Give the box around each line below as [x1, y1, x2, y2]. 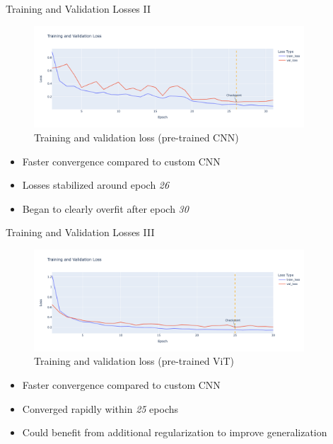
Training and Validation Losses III [6, 225, 155, 240]
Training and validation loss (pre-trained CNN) [34, 130, 239, 145]
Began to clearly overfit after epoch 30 [22, 201, 189, 216]
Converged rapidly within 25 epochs [22, 401, 179, 416]
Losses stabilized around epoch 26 [22, 177, 170, 192]
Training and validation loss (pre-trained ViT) [34, 354, 235, 368]
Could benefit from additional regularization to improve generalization [22, 425, 327, 440]
